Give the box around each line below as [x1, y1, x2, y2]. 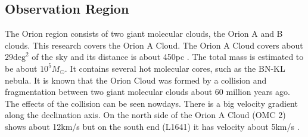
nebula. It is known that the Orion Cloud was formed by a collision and [5, 74, 267, 86]
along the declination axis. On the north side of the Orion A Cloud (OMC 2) [5, 109, 286, 121]
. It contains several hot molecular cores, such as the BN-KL [64, 62, 285, 74]
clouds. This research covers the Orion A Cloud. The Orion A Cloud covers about [5, 39, 303, 51]
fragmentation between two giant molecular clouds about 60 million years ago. [5, 85, 290, 98]
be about [5, 62, 38, 74]
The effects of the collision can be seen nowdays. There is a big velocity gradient [5, 97, 298, 109]
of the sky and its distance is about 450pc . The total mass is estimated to [32, 50, 304, 63]
